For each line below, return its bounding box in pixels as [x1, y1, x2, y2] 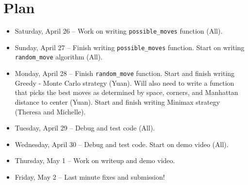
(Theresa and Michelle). [15, 106, 86, 116]
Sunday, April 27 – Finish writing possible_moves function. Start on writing [15, 42, 245, 52]
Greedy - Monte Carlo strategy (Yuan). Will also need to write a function [15, 77, 234, 88]
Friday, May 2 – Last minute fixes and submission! [15, 171, 165, 182]
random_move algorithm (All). [15, 52, 103, 62]
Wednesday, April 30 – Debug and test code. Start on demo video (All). [15, 139, 229, 149]
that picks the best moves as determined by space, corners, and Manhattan [15, 87, 238, 97]
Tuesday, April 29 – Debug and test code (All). [15, 123, 155, 133]
